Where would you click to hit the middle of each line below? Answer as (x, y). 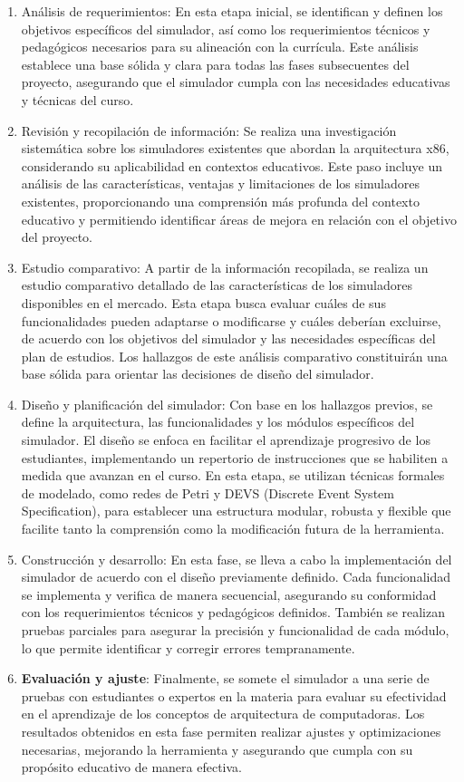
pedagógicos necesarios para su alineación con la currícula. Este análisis (220, 47)
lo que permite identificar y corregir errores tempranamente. (188, 647)
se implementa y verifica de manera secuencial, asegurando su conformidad (229, 594)
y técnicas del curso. (77, 99)
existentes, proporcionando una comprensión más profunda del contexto (220, 201)
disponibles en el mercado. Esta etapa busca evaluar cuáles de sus (203, 302)
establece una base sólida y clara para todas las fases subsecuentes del (215, 64)
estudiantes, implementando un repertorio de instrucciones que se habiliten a (235, 457)
